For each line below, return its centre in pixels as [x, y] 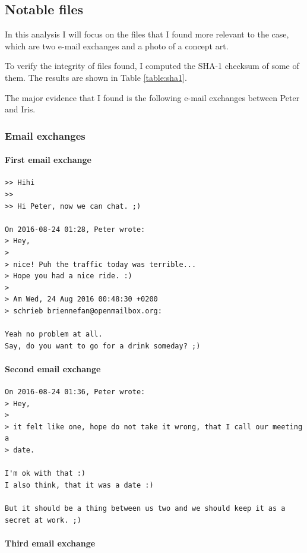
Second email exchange [53, 368]
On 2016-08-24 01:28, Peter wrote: [75, 229]
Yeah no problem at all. [54, 334]
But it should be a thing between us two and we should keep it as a [145, 509]
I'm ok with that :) [45, 474]
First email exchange [48, 160]
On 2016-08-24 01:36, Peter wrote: [75, 392]
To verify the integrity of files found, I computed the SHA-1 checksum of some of [152, 66]
